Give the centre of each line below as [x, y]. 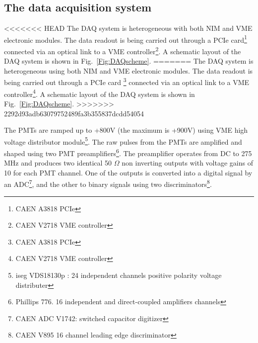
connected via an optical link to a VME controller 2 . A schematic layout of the [123, 50]
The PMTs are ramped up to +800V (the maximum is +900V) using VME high [126, 130]
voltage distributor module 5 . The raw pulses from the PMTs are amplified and [123, 141]
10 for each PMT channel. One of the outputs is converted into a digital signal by [128, 172]
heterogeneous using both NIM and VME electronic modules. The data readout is [129, 70]
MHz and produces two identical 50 [58, 163]
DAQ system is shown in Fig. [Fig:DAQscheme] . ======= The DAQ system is [129, 61]
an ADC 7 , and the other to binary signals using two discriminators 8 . [108, 183]
